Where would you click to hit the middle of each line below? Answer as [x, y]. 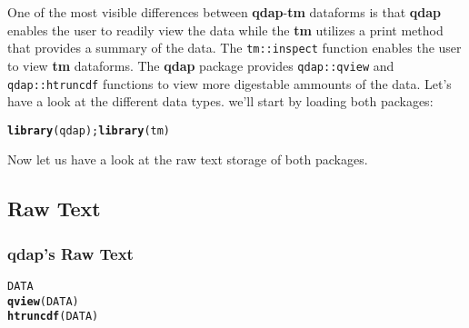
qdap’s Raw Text [70, 253]
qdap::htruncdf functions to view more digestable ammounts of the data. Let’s [230, 83]
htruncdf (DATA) [53, 317]
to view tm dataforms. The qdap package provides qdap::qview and [201, 65]
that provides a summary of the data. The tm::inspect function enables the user [234, 48]
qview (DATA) [43, 301]
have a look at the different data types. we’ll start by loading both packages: [220, 101]
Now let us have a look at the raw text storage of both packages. [188, 159]
